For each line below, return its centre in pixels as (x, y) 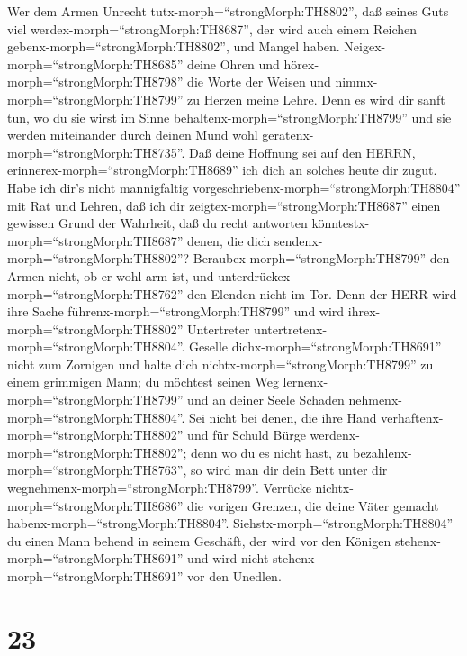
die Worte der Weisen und (259, 82)
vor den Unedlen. (234, 576)
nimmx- (356, 82)
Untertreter (219, 328)
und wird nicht (228, 558)
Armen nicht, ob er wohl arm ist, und (111, 275)
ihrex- (364, 311)
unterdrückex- (256, 275)
